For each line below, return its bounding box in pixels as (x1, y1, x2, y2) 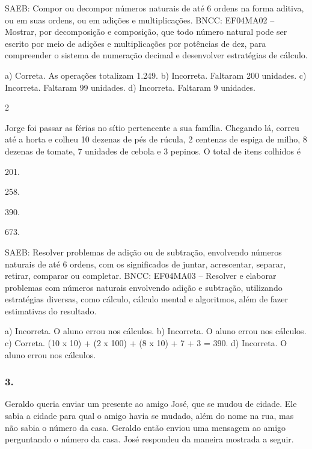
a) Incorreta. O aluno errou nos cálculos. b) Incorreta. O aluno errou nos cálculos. (5, 325, 307, 337)
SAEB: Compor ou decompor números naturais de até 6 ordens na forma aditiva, (5, 2, 304, 14)
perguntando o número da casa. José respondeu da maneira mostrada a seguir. (5, 433, 294, 445)
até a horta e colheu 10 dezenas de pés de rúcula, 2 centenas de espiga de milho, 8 (5, 133, 307, 145)
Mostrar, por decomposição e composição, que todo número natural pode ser (5, 25, 287, 38)
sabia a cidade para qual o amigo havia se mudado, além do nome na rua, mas (5, 409, 294, 422)
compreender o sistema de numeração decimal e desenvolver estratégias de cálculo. (5, 49, 308, 61)
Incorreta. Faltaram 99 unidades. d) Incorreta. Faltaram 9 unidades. (5, 81, 255, 93)
